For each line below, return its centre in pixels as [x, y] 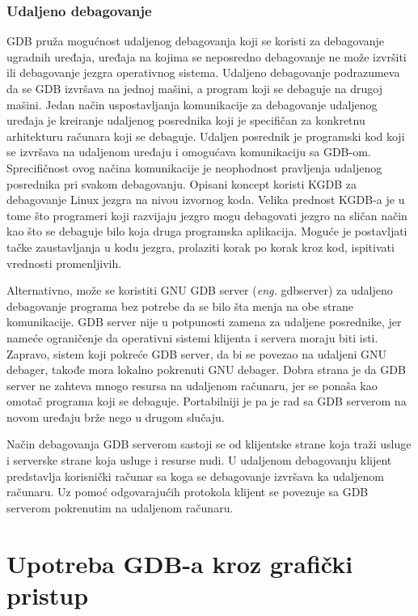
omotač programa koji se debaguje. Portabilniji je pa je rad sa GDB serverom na [207, 401]
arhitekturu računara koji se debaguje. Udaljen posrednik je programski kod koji [206, 136]
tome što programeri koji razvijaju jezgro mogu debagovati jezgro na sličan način [207, 215]
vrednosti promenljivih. [64, 263]
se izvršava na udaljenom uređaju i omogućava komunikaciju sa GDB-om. [189, 152]
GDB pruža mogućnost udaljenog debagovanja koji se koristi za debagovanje [196, 41]
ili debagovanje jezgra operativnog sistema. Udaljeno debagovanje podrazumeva [203, 72]
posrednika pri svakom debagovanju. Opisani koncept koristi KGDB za [182, 183]
